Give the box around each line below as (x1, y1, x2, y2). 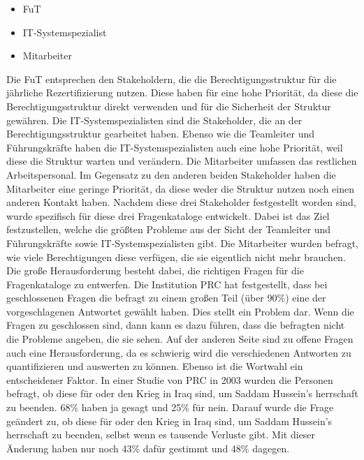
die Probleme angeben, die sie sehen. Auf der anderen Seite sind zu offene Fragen (6, 332, 354, 346)
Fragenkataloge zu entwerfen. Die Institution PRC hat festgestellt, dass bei (6, 276, 328, 291)
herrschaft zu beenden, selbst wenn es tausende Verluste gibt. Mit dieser (6, 427, 316, 442)
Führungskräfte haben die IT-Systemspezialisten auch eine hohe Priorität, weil (6, 140, 343, 154)
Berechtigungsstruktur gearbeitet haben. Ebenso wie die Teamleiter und (6, 126, 315, 141)
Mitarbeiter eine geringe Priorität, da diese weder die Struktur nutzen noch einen (6, 181, 355, 195)
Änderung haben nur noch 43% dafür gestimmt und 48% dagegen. (6, 440, 290, 455)
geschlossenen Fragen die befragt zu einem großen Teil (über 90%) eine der (6, 290, 326, 305)
